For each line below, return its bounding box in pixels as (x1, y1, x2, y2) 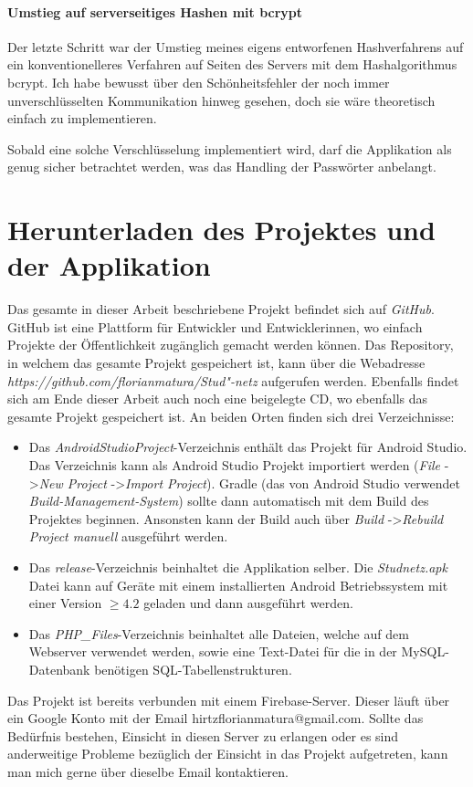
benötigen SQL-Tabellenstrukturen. (94, 659, 292, 678)
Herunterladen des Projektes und (7, 211, 436, 248)
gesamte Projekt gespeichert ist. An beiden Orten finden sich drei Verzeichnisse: (7, 406, 455, 425)
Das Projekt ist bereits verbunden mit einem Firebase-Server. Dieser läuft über (7, 690, 450, 709)
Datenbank (28, 659, 90, 678)
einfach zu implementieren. (7, 109, 157, 128)
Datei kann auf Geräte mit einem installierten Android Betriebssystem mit (28, 575, 448, 594)
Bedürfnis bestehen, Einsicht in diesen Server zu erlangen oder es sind (7, 726, 399, 745)
